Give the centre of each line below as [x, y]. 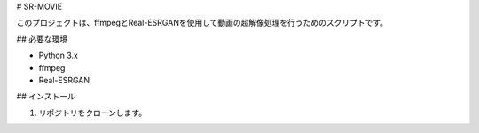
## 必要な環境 [42, 39]
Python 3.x [59, 55]
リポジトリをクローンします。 [92, 113]
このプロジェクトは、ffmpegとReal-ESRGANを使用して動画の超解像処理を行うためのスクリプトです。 [202, 23]
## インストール [46, 97]
